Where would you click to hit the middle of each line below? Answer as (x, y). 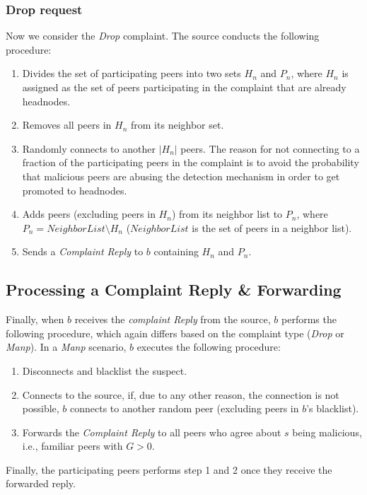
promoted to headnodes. (75, 190)
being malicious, (327, 432)
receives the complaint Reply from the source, (173, 319)
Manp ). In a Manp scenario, (66, 347)
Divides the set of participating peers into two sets (132, 73)
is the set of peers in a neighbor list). (272, 227)
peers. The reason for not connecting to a (270, 148)
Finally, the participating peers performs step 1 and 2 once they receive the (169, 469)
